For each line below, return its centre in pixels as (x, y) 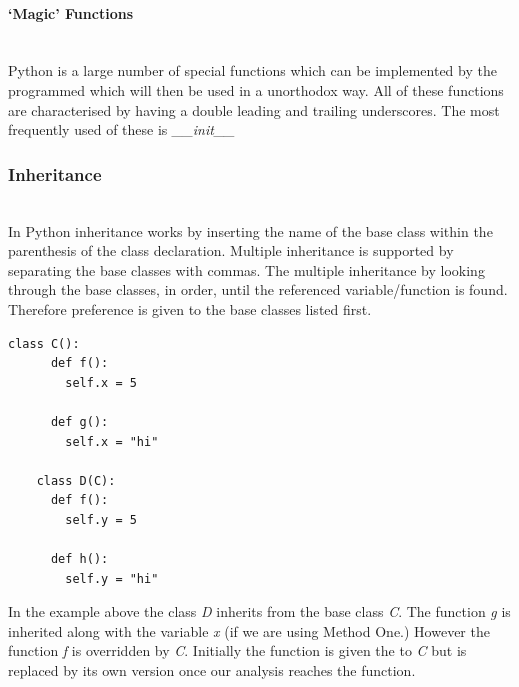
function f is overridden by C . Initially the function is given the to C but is (237, 650)
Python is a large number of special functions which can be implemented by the (252, 70)
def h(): (79, 559)
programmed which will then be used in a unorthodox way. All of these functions (256, 89)
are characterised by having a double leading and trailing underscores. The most (254, 109)
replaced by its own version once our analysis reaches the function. (212, 670)
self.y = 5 (101, 519)
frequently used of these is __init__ (121, 129)
